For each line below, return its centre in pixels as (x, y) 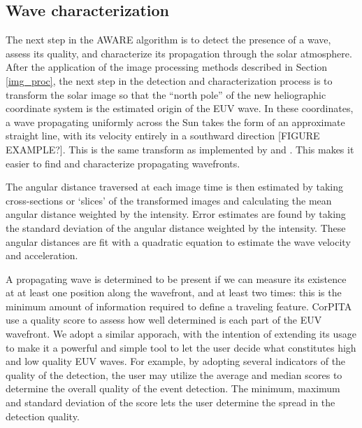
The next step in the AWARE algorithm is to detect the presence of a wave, (168, 40)
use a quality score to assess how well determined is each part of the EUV (164, 320)
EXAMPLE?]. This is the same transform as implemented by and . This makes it (180, 149)
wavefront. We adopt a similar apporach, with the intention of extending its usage (181, 334)
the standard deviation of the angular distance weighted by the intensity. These (176, 227)
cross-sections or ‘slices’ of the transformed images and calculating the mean (169, 200)
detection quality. (43, 416)
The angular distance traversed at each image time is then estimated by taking (174, 187)
